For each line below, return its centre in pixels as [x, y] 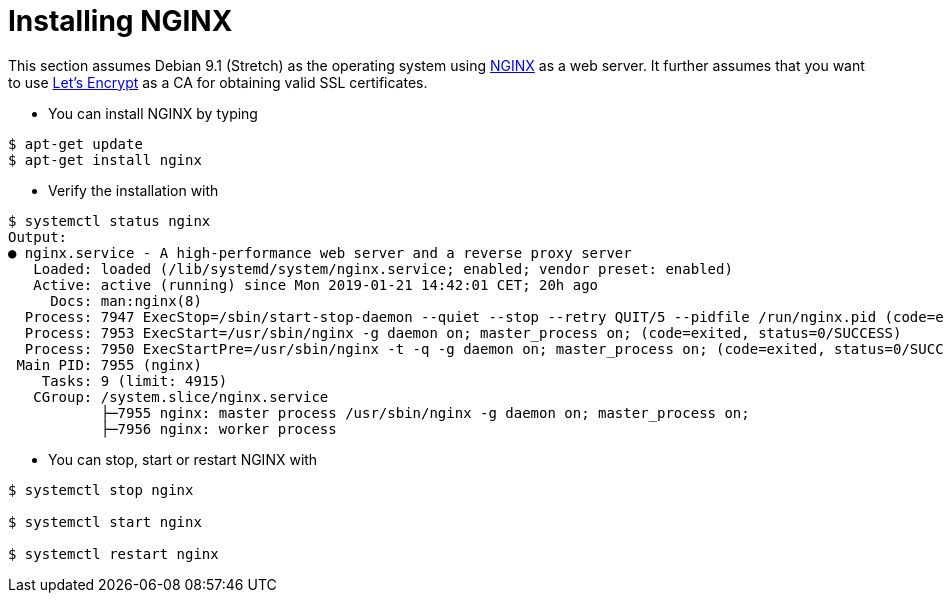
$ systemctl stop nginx [101, 489]
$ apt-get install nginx [105, 159]
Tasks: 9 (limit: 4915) [134, 380]
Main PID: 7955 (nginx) [109, 364]
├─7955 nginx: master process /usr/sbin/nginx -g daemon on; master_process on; [425, 412]
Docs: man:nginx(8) [126, 300]
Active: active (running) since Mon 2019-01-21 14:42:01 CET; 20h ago [316, 284]
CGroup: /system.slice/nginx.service [181, 396]
